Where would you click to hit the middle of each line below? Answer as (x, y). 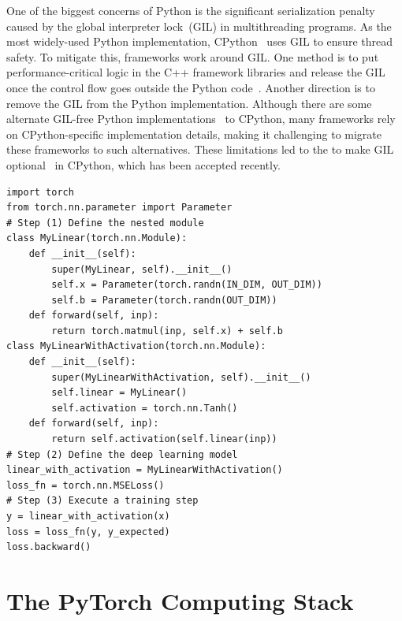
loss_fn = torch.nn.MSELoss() (86, 485)
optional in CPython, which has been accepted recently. (144, 164)
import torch (40, 192)
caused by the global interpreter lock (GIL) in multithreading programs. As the (199, 26)
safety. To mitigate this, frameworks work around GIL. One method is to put (193, 56)
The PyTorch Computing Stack (180, 600)
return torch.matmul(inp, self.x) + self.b (167, 331)
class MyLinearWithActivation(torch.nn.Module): (136, 346)
